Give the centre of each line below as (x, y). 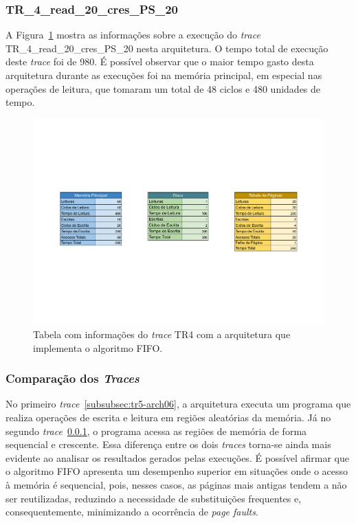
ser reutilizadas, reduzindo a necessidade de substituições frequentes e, (154, 498)
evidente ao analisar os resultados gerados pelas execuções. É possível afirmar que (177, 457)
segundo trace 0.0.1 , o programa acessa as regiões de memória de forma (156, 431)
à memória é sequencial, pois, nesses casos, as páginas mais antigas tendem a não (176, 485)
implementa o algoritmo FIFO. (98, 347)
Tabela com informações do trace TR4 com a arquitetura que (162, 334)
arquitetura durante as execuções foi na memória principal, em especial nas (164, 75)
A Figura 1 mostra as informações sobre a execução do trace (133, 35)
